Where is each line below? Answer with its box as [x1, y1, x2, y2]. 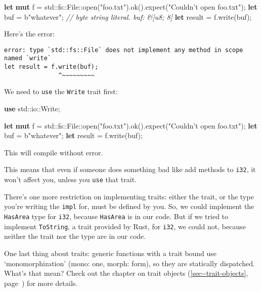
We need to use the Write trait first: [4, 86, 118, 97]
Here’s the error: [4, 28, 55, 39]
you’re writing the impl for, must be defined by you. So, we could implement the [4, 201, 254, 212]
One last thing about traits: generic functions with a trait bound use [4, 247, 217, 258]
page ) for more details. [4, 277, 78, 288]
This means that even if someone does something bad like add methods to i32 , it [4, 164, 256, 175]
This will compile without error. [4, 147, 103, 157]
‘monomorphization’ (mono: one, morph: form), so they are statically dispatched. [4, 258, 255, 268]
